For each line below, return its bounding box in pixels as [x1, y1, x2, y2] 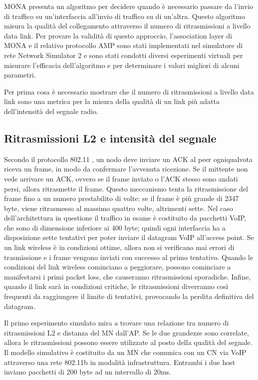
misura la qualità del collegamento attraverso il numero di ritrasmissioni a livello [4, 20, 251, 31]
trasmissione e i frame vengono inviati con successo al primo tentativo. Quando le [4, 251, 254, 262]
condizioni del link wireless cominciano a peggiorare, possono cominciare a [4, 261, 231, 272]
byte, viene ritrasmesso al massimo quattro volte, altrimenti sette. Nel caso [4, 202, 233, 213]
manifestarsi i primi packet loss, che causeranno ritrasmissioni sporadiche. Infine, [4, 271, 251, 281]
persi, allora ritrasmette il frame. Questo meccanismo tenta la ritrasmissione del [4, 183, 248, 193]
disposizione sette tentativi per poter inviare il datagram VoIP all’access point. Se [4, 232, 254, 242]
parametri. [4, 69, 36, 80]
